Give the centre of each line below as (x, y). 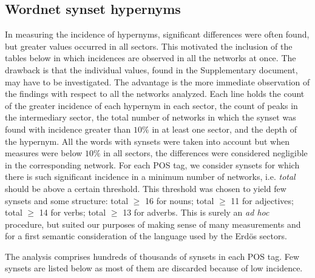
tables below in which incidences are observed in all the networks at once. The (151, 58)
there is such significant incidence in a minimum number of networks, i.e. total (150, 177)
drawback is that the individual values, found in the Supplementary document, (151, 69)
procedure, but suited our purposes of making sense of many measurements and (153, 224)
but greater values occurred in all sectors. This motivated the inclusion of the (149, 46)
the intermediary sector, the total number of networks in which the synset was (151, 117)
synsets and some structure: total (67, 200)
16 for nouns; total (180, 200)
